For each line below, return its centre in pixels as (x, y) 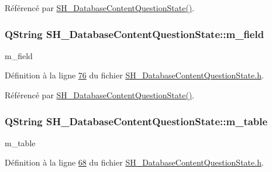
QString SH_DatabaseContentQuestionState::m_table (136, 121)
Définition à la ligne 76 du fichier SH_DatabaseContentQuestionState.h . (134, 75)
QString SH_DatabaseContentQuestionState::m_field (135, 34)
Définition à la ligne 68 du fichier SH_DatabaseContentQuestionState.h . (134, 162)
